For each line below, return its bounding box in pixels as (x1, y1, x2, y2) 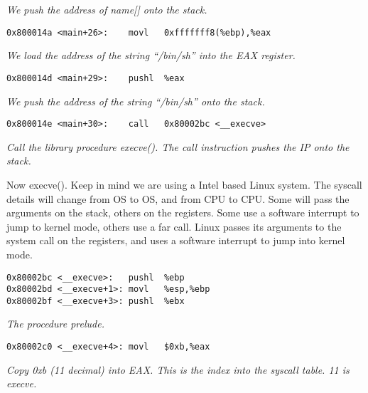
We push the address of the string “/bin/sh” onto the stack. (6, 93, 265, 108)
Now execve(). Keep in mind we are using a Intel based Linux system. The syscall (6, 177, 362, 192)
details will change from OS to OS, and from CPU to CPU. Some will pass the (6, 191, 350, 206)
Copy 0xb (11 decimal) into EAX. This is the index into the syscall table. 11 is (6, 362, 350, 377)
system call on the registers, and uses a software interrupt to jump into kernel (6, 233, 345, 248)
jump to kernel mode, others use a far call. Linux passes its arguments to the (6, 219, 342, 234)
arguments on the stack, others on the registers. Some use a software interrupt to (6, 205, 359, 220)
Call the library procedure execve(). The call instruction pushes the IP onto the (6, 139, 350, 154)
